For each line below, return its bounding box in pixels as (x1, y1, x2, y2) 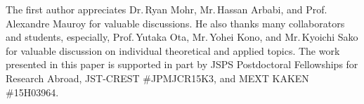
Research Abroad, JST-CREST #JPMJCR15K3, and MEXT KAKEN (6, 70, 309, 85)
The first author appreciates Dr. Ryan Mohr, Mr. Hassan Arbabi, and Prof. (6, 2, 327, 16)
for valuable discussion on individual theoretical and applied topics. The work (6, 43, 340, 58)
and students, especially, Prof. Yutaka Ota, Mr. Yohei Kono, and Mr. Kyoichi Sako (6, 30, 358, 44)
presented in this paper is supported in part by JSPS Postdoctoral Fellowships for (6, 57, 358, 72)
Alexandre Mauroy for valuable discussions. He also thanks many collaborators (6, 15, 345, 30)
